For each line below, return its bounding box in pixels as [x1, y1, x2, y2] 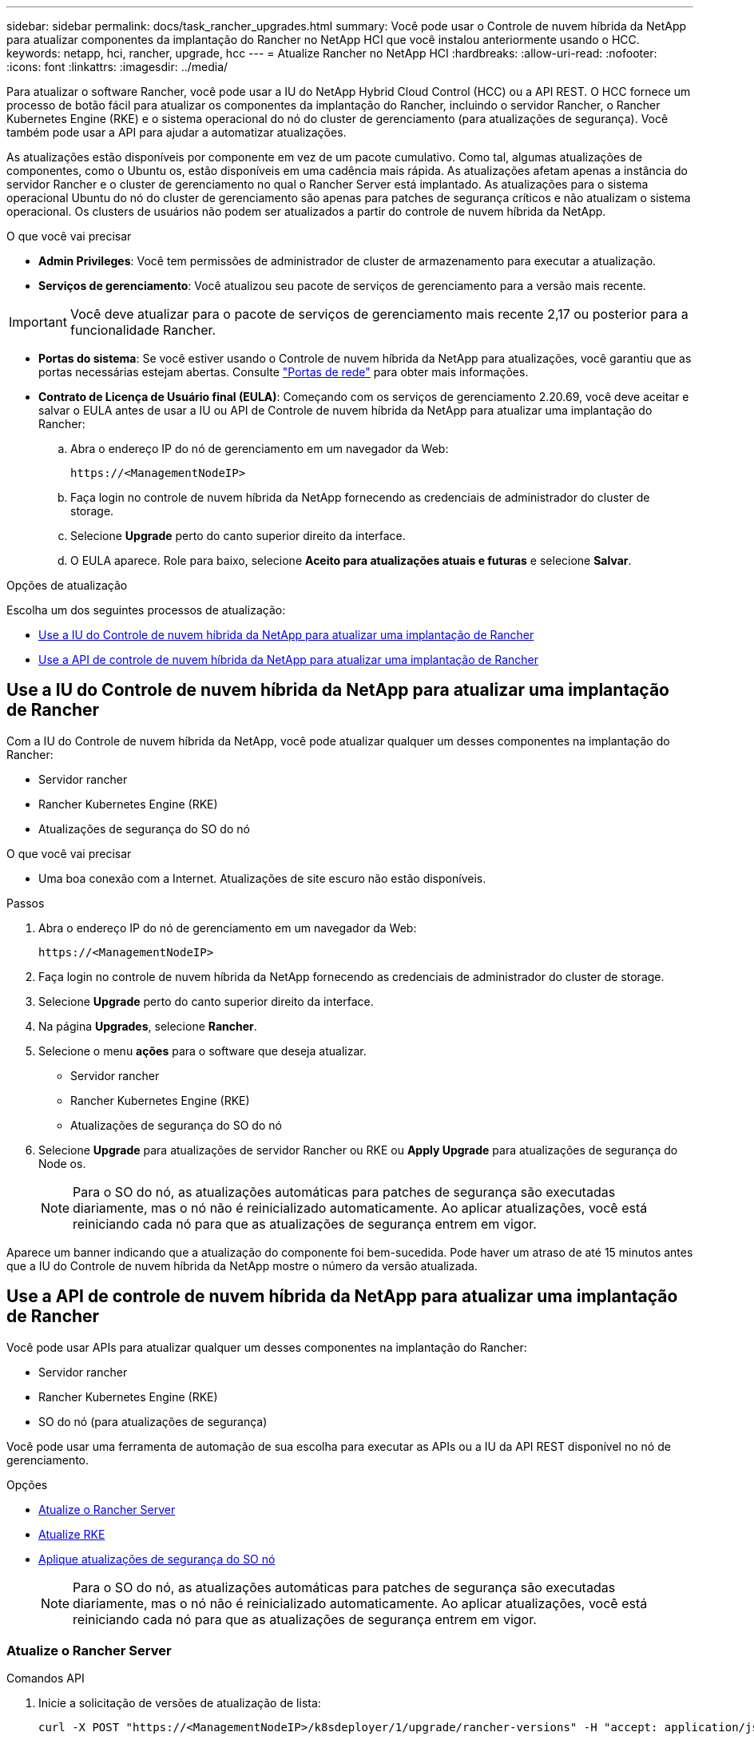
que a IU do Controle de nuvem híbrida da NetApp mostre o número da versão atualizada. [6, 1258, 478, 1273]
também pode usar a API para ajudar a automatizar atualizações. [6, 125, 347, 139]
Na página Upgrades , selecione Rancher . [38, 1019, 257, 1033]
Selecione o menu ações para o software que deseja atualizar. [38, 1043, 367, 1058]
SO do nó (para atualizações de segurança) [38, 1414, 268, 1428]
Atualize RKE [38, 1527, 105, 1541]
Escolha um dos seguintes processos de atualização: [6, 603, 286, 617]
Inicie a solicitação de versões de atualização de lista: [38, 1696, 321, 1710]
